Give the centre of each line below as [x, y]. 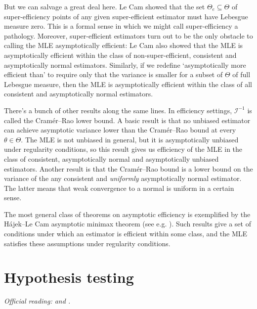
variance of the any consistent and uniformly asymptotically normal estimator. [123, 178]
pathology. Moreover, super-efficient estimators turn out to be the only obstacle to [128, 35]
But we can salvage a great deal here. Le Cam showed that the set [105, 6]
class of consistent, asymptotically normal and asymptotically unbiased [111, 158]
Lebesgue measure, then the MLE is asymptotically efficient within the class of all [128, 84]
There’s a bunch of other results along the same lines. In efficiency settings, [118, 110]
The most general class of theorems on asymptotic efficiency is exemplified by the [127, 214]
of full [241, 74]
